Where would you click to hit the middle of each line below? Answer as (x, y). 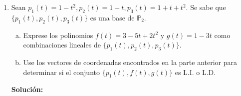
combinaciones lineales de (62, 45)
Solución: (27, 89)
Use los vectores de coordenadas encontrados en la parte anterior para (130, 62)
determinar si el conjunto (61, 72)
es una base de (112, 17)
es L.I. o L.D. (195, 72)
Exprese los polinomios (58, 35)
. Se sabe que (206, 7)
